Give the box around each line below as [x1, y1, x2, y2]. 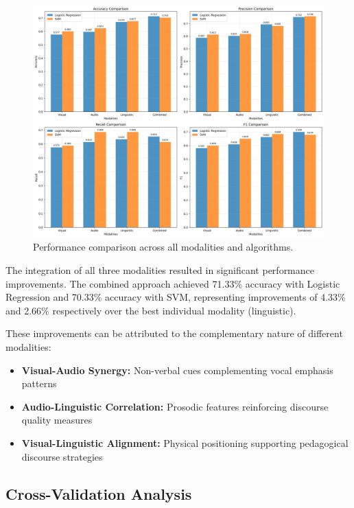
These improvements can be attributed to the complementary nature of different [5, 326, 343, 340]
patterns [21, 376, 57, 391]
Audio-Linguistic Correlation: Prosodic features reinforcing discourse [21, 399, 329, 413]
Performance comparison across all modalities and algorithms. [33, 240, 294, 254]
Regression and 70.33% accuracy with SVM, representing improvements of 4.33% [5, 290, 346, 304]
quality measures [21, 413, 93, 427]
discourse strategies [21, 449, 103, 463]
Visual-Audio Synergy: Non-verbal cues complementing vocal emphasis [21, 362, 333, 377]
